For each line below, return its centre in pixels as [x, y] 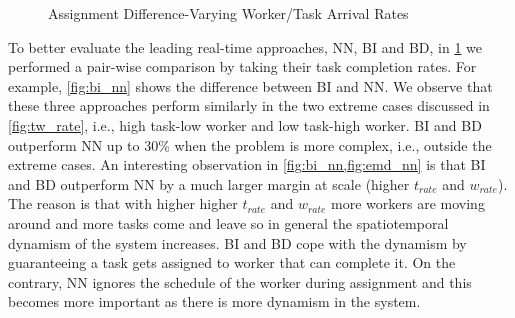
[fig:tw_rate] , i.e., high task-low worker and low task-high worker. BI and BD [245, 124]
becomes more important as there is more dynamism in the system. [214, 301]
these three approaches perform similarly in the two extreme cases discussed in [249, 105]
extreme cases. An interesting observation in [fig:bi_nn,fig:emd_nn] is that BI [247, 164]
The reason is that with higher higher [123, 203]
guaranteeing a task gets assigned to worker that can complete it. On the [232, 262]
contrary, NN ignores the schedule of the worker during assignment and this [240, 281]
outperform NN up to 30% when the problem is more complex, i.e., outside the [250, 144]
